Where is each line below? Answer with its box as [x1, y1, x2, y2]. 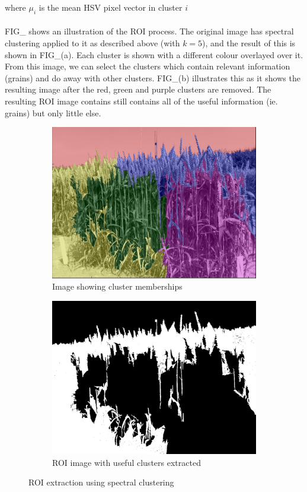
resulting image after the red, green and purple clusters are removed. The [5, 83, 271, 96]
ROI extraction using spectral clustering [28, 476, 174, 488]
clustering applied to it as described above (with [5, 36, 180, 49]
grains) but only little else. [5, 106, 101, 119]
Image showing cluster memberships [52, 280, 183, 293]
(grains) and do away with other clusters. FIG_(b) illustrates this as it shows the [5, 71, 300, 84]
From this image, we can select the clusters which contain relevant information [5, 60, 290, 72]
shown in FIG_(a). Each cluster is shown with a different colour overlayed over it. [5, 48, 303, 61]
